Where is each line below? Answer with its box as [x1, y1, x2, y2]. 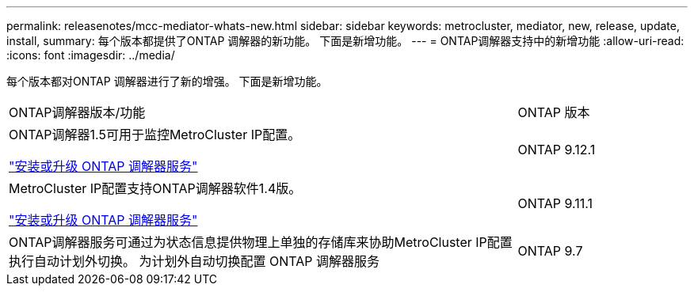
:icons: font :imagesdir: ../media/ [6, 48, 175, 62]
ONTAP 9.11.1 [517, 195, 593, 211]
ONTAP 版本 [517, 104, 590, 120]
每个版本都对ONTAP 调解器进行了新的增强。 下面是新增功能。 [6, 74, 328, 88]
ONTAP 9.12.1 [517, 142, 596, 157]
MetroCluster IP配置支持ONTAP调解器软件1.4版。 [9, 180, 302, 196]
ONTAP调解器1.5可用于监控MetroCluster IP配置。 [9, 127, 301, 142]
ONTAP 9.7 [517, 243, 583, 259]
